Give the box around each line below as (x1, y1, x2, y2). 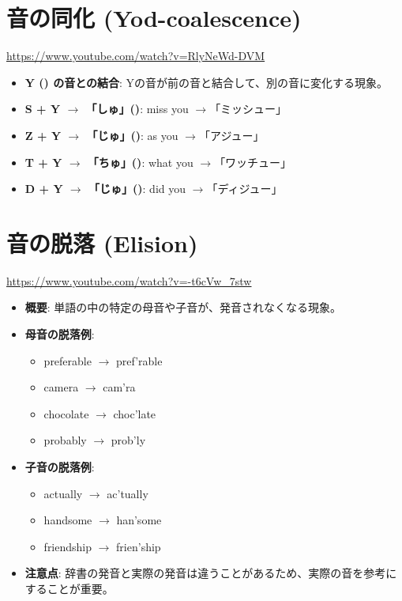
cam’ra (103, 379, 136, 395)
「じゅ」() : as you (86, 127, 178, 143)
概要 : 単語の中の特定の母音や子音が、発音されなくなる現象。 (24, 299, 342, 316)
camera (43, 379, 79, 395)
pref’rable (116, 352, 163, 369)
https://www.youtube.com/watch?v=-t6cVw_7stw (6, 272, 252, 289)
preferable (43, 352, 92, 369)
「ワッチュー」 (214, 153, 292, 170)
